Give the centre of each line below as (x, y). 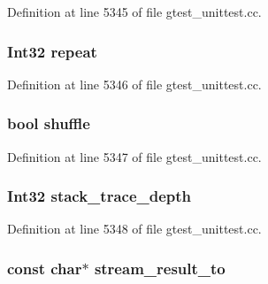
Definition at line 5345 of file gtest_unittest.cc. (134, 12)
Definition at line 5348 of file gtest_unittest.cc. (134, 229)
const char (45, 268)
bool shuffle (49, 123)
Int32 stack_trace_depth (100, 196)
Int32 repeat (52, 51)
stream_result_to (160, 268)
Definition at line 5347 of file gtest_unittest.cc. (134, 156)
